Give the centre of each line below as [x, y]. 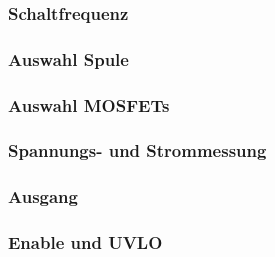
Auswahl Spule [68, 58]
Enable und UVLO [85, 242]
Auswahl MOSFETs [89, 104]
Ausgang [43, 196]
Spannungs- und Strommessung [137, 150]
